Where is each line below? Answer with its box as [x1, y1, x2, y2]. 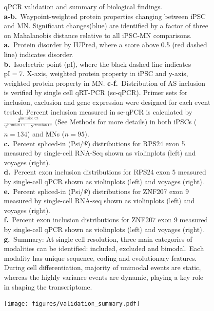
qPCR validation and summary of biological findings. [4, 1, 162, 11]
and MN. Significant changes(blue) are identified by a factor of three [4, 20, 209, 31]
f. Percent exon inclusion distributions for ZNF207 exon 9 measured [4, 214, 208, 225]
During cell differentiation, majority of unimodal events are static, [4, 262, 201, 272]
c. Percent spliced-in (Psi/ [4, 138, 84, 148]
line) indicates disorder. [4, 49, 74, 59]
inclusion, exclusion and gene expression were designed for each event [4, 97, 211, 107]
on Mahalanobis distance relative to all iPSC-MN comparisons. [4, 30, 192, 40]
